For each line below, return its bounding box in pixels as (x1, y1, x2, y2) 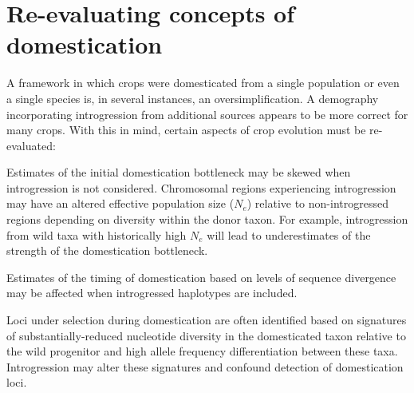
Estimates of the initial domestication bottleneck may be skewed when (6, 164, 351, 181)
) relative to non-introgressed (246, 195, 388, 212)
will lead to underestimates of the (207, 226, 371, 243)
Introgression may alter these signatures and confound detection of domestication (6, 358, 404, 375)
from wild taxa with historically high (6, 226, 187, 243)
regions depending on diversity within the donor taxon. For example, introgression (6, 211, 408, 228)
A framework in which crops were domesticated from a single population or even (6, 74, 400, 91)
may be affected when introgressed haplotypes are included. (6, 284, 298, 301)
